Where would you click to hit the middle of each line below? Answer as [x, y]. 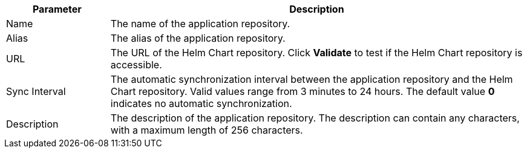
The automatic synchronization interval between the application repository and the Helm [312, 79]
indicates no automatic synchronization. [201, 103]
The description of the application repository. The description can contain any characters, [315, 118]
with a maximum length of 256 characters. [207, 130]
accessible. [136, 65]
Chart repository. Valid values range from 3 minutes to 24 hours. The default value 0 [303, 91]
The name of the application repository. [200, 24]
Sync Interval [36, 91]
